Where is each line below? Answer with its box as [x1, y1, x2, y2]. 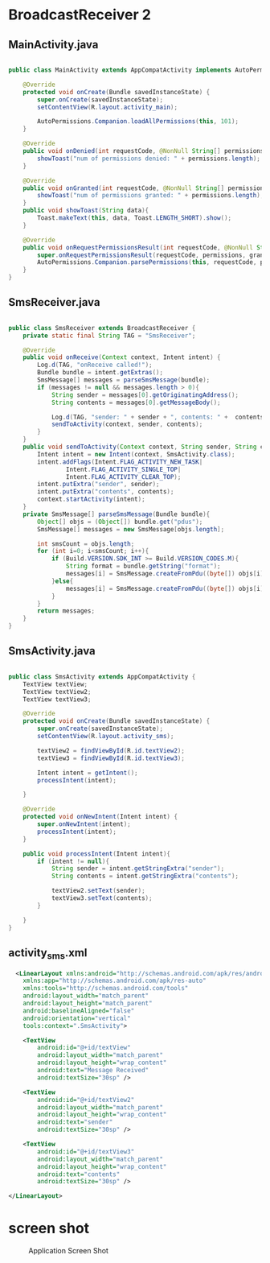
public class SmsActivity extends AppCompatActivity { [8, 672, 196, 681]
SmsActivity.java [8, 644, 96, 658]
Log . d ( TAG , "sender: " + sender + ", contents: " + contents [51, 413, 264, 421]
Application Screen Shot [28, 1246, 108, 1256]
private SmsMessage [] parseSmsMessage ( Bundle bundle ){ [22, 510, 211, 518]
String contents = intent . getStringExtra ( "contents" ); [51, 872, 239, 881]
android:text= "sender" [37, 1118, 113, 1126]
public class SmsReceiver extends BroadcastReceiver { [8, 324, 196, 332]
